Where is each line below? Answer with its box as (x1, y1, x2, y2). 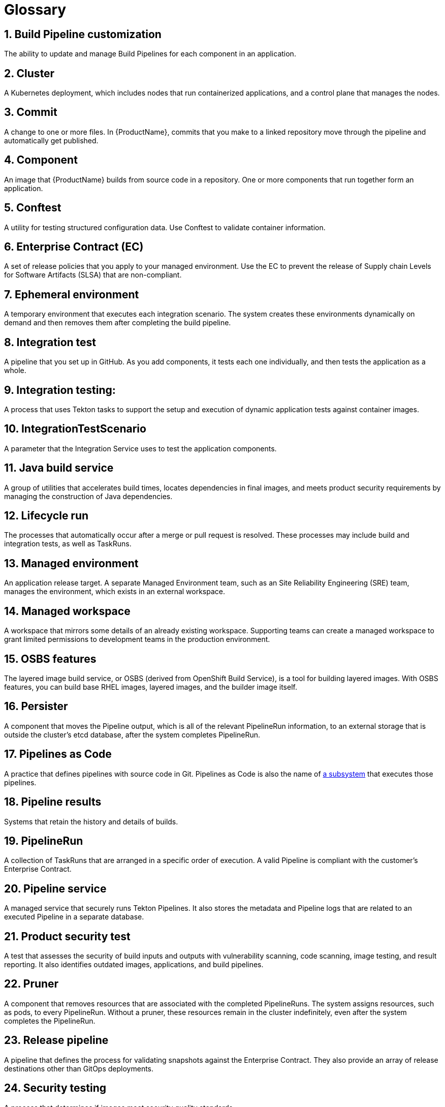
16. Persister (4, 700, 68, 713)
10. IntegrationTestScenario (4, 422, 146, 436)
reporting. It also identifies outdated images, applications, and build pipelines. (4, 960, 264, 969)
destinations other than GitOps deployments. (4, 1064, 154, 1073)
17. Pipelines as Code (4, 748, 112, 761)
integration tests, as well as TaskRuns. (4, 539, 132, 548)
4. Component (4, 153, 78, 167)
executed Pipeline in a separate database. (4, 912, 144, 921)
